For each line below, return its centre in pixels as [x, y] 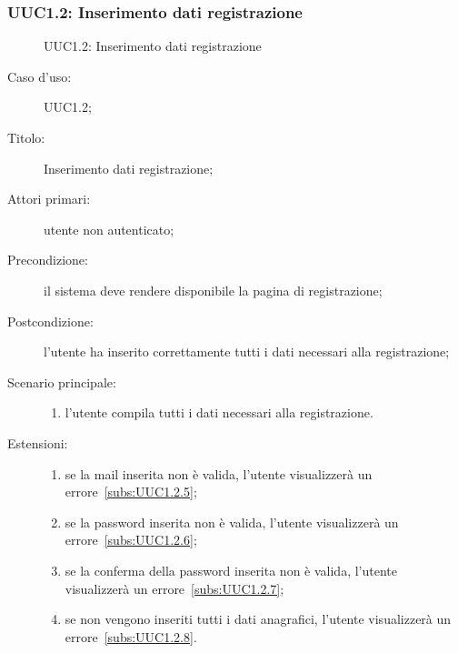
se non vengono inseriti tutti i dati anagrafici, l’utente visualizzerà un [258, 619]
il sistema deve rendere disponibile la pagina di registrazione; [213, 290]
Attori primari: [49, 199]
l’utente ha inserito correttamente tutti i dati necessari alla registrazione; [247, 352]
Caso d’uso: [40, 76]
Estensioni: [38, 442]
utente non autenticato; [109, 229]
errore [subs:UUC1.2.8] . [131, 636]
